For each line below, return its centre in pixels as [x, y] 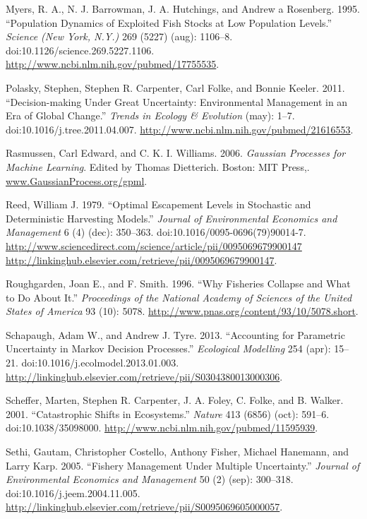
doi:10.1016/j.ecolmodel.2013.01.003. [100, 363]
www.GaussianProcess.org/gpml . [77, 180]
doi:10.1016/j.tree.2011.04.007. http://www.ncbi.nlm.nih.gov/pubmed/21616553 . [180, 129]
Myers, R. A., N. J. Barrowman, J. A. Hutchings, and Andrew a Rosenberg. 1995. [183, 8]
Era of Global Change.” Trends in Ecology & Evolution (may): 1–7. [150, 115]
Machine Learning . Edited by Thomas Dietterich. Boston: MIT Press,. [158, 166]
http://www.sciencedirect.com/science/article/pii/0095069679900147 [154, 245]
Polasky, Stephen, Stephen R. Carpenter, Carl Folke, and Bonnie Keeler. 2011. [175, 87]
